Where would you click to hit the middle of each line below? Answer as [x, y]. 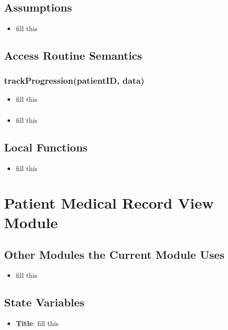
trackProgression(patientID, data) [74, 80]
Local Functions [46, 147]
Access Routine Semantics [73, 55]
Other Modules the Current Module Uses [114, 254]
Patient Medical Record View [109, 202]
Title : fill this [37, 323]
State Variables [44, 302]
